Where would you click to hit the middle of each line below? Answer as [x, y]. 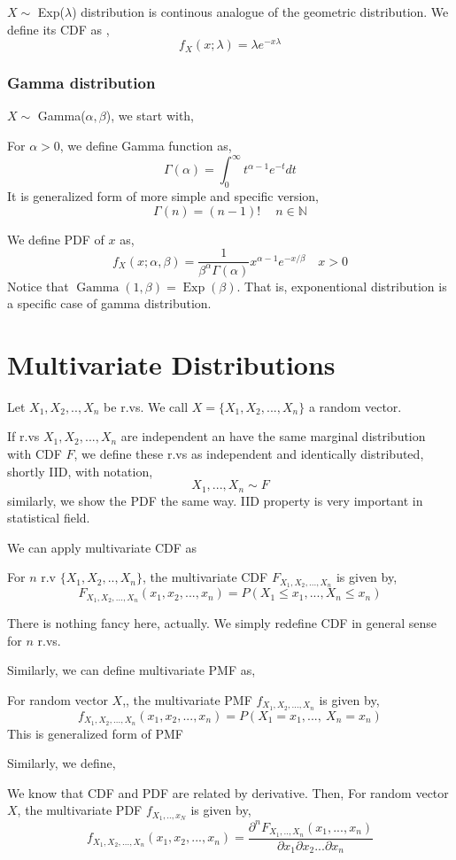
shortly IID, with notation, [80, 471]
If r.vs [23, 436]
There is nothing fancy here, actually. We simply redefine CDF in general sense [222, 623]
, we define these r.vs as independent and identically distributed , [249, 454]
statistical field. [49, 518]
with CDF [35, 454]
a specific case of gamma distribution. [109, 303]
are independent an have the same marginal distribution [273, 436]
